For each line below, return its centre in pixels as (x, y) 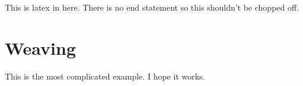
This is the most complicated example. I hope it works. (105, 76)
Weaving (41, 47)
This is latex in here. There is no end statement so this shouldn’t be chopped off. (152, 7)
